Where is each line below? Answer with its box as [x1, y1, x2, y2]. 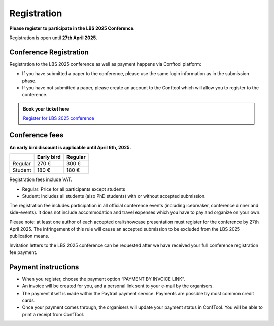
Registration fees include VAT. [9, 176, 72, 183]
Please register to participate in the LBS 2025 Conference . [9, 25, 135, 31]
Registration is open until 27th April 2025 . [9, 34, 97, 41]
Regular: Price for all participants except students [22, 186, 125, 192]
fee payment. [9, 249, 38, 256]
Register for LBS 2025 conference [23, 115, 94, 121]
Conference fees [9, 131, 64, 139]
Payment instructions [9, 263, 79, 271]
